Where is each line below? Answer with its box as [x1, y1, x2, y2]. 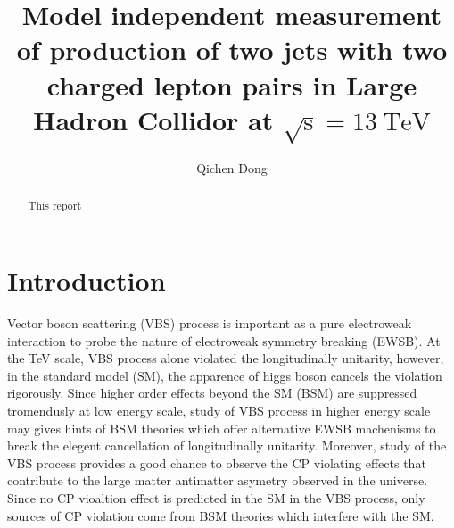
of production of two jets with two [16, 31, 448, 68]
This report [28, 198, 82, 213]
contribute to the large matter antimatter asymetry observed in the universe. [7, 471, 428, 490]
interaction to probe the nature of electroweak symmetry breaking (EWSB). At [7, 331, 441, 350]
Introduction [7, 262, 166, 299]
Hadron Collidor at [33, 101, 274, 137]
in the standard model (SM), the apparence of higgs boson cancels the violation [7, 366, 442, 384]
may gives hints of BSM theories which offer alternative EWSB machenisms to [7, 418, 436, 437]
